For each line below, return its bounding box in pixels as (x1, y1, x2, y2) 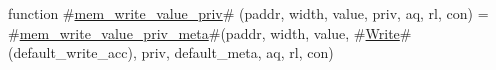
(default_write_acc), (8, 42, 137, 63)
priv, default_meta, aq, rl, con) (141, 42, 334, 63)
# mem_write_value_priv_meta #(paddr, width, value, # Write (8, 22, 400, 43)
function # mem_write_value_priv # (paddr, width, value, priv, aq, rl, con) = (8, 3, 489, 23)
